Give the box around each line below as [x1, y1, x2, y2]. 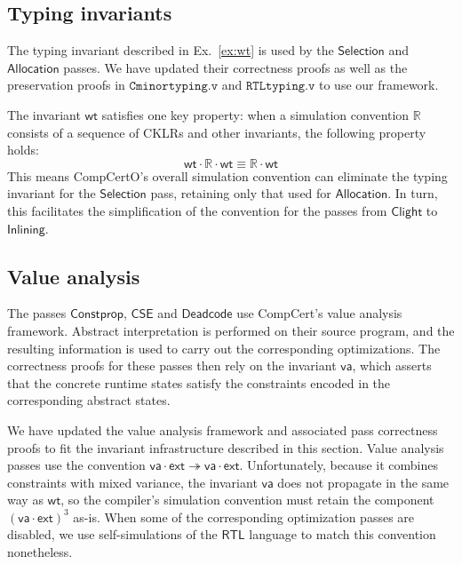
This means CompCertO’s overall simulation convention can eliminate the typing [7, 166, 448, 185]
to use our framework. [319, 75, 439, 94]
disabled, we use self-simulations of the [7, 525, 218, 544]
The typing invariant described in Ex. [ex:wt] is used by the [7, 41, 334, 60]
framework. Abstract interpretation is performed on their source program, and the [7, 321, 455, 339]
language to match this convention [249, 525, 436, 544]
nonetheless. [7, 543, 73, 561]
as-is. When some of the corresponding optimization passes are [73, 507, 415, 526]
